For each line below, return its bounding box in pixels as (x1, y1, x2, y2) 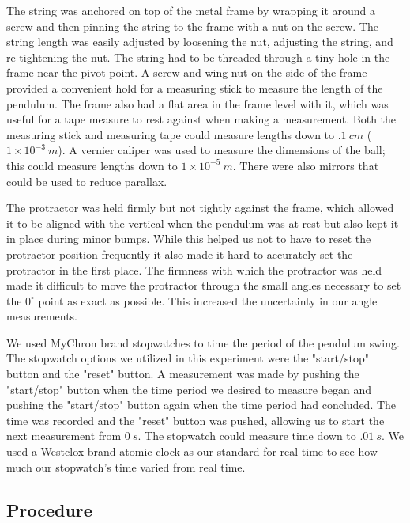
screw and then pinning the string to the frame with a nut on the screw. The (6, 17, 378, 34)
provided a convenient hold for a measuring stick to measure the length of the (6, 79, 383, 96)
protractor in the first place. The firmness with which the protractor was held (6, 261, 382, 278)
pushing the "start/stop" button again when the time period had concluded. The (6, 396, 397, 413)
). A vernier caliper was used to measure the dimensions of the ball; (58, 142, 386, 158)
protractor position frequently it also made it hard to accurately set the (6, 245, 353, 262)
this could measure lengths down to (6, 157, 178, 173)
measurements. (6, 308, 78, 324)
